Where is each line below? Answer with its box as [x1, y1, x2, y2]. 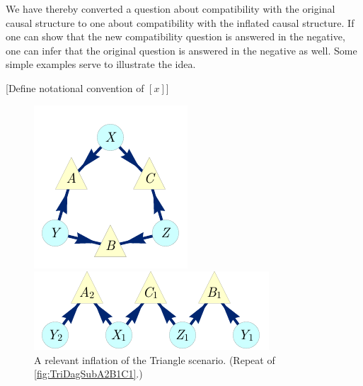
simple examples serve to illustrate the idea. [6, 57, 196, 72]
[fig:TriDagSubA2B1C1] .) [34, 366, 143, 381]
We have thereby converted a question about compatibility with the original [6, 1, 335, 16]
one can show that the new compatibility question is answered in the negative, [6, 29, 345, 44]
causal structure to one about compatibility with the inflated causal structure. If [6, 15, 355, 30]
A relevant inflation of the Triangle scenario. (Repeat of [34, 352, 275, 367]
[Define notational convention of [6, 80, 144, 95]
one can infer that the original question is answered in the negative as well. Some [6, 42, 357, 57]
